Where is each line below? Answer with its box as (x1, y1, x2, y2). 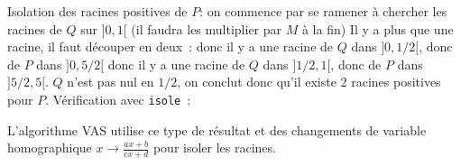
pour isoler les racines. (152, 138, 276, 157)
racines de (7, 19, 62, 38)
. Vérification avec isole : (45, 89, 191, 108)
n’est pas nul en (67, 72, 154, 91)
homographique (7, 138, 92, 157)
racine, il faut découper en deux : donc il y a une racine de (7, 37, 334, 56)
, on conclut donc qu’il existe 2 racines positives (177, 72, 441, 91)
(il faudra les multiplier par (131, 19, 282, 38)
